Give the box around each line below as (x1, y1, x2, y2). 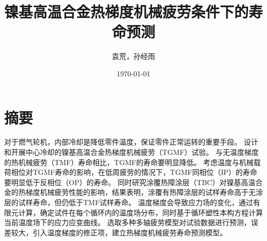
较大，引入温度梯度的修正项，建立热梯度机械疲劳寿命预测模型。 (11, 227, 227, 237)
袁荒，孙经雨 (112, 51, 155, 62)
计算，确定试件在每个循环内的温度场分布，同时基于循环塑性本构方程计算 (18, 207, 263, 217)
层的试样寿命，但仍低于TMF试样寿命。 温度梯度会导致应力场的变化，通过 (4, 197, 253, 207)
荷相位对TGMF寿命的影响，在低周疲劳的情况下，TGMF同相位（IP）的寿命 (4, 167, 257, 177)
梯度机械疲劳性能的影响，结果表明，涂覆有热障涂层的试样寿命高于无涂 (25, 187, 263, 197)
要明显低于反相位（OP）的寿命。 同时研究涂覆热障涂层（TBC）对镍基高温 (4, 176, 256, 187)
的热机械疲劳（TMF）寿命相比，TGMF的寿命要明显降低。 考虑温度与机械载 (4, 156, 261, 167)
